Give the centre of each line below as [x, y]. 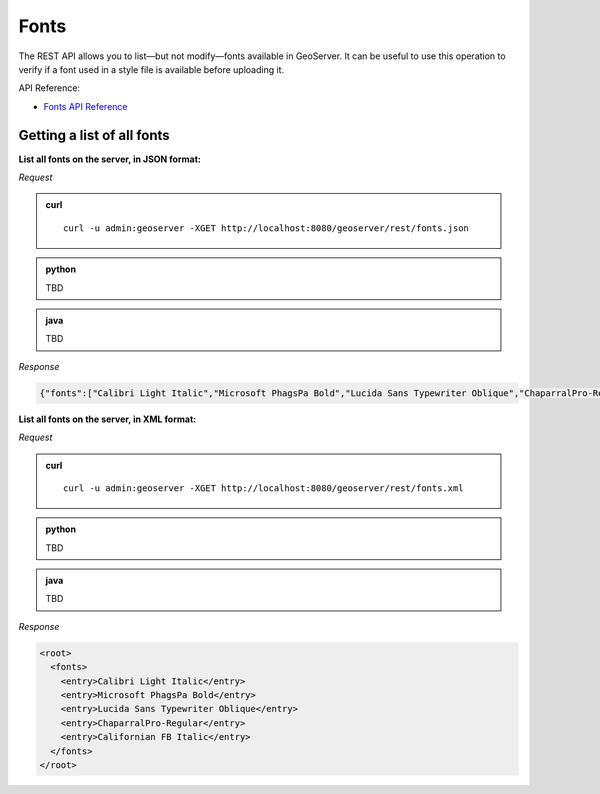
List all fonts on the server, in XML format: [107, 419]
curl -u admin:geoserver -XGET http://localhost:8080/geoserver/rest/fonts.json [266, 228]
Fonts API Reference [85, 106]
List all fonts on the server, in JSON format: [110, 159]
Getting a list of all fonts [94, 135]
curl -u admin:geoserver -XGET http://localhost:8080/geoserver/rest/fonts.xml [263, 488]
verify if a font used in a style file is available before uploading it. [151, 69]
